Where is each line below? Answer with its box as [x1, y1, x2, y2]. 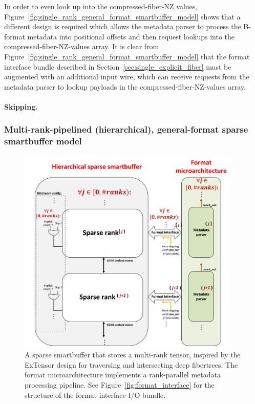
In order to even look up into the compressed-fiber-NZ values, [4, 1, 198, 11]
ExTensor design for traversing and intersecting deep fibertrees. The [25, 359, 238, 370]
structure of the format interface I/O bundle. [25, 389, 166, 400]
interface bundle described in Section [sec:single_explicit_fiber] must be [4, 61, 231, 72]
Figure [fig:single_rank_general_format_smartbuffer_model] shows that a [4, 11, 241, 22]
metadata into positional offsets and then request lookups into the [27, 31, 235, 41]
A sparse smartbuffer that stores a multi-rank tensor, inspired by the [25, 349, 241, 360]
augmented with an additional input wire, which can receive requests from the [4, 71, 249, 82]
